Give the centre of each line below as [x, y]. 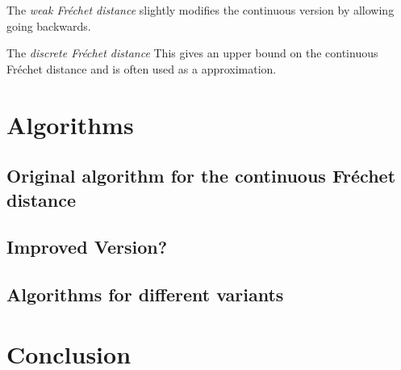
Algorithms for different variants [145, 294]
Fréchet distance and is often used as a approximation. [142, 68]
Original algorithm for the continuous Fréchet [201, 176]
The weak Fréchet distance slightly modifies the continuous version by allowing [200, 10]
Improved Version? [87, 247]
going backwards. [49, 25]
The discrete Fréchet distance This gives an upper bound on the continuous [192, 53]
